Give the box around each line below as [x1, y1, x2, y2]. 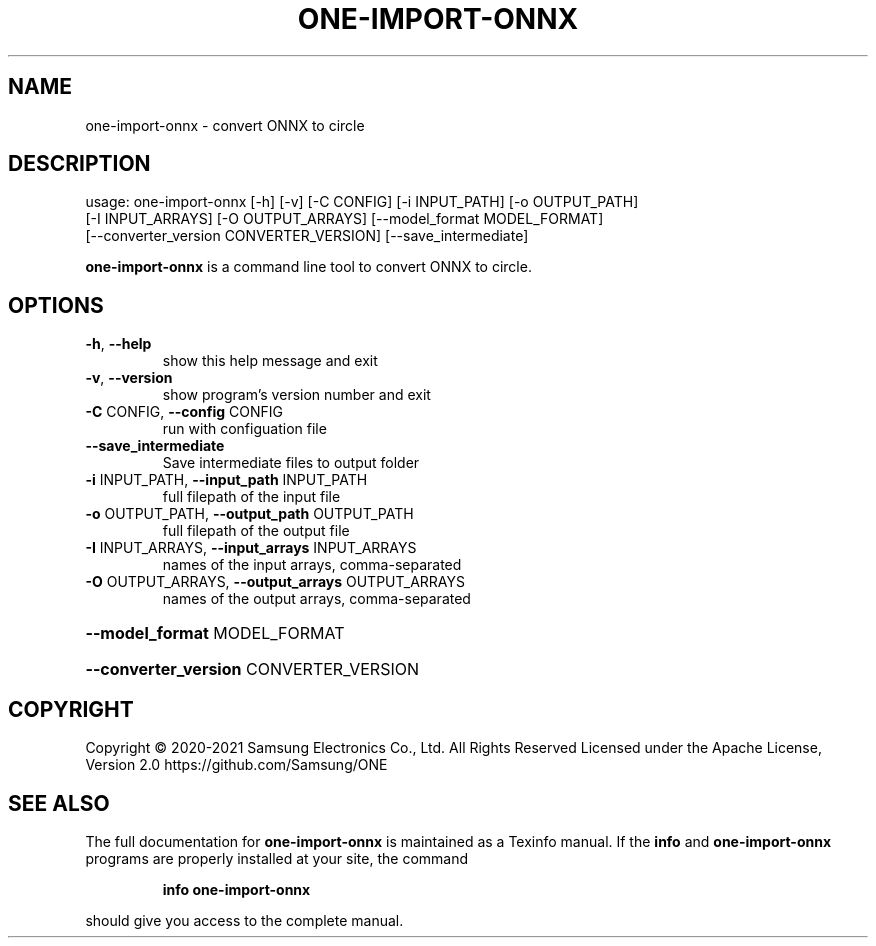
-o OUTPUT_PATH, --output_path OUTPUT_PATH [85, 505, 414, 523]
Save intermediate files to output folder [162, 454, 420, 472]
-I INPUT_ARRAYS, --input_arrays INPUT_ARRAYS [85, 539, 417, 557]
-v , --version [85, 369, 173, 387]
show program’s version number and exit [162, 386, 431, 404]
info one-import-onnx [162, 880, 311, 898]
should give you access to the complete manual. [85, 911, 404, 929]
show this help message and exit [162, 352, 378, 370]
